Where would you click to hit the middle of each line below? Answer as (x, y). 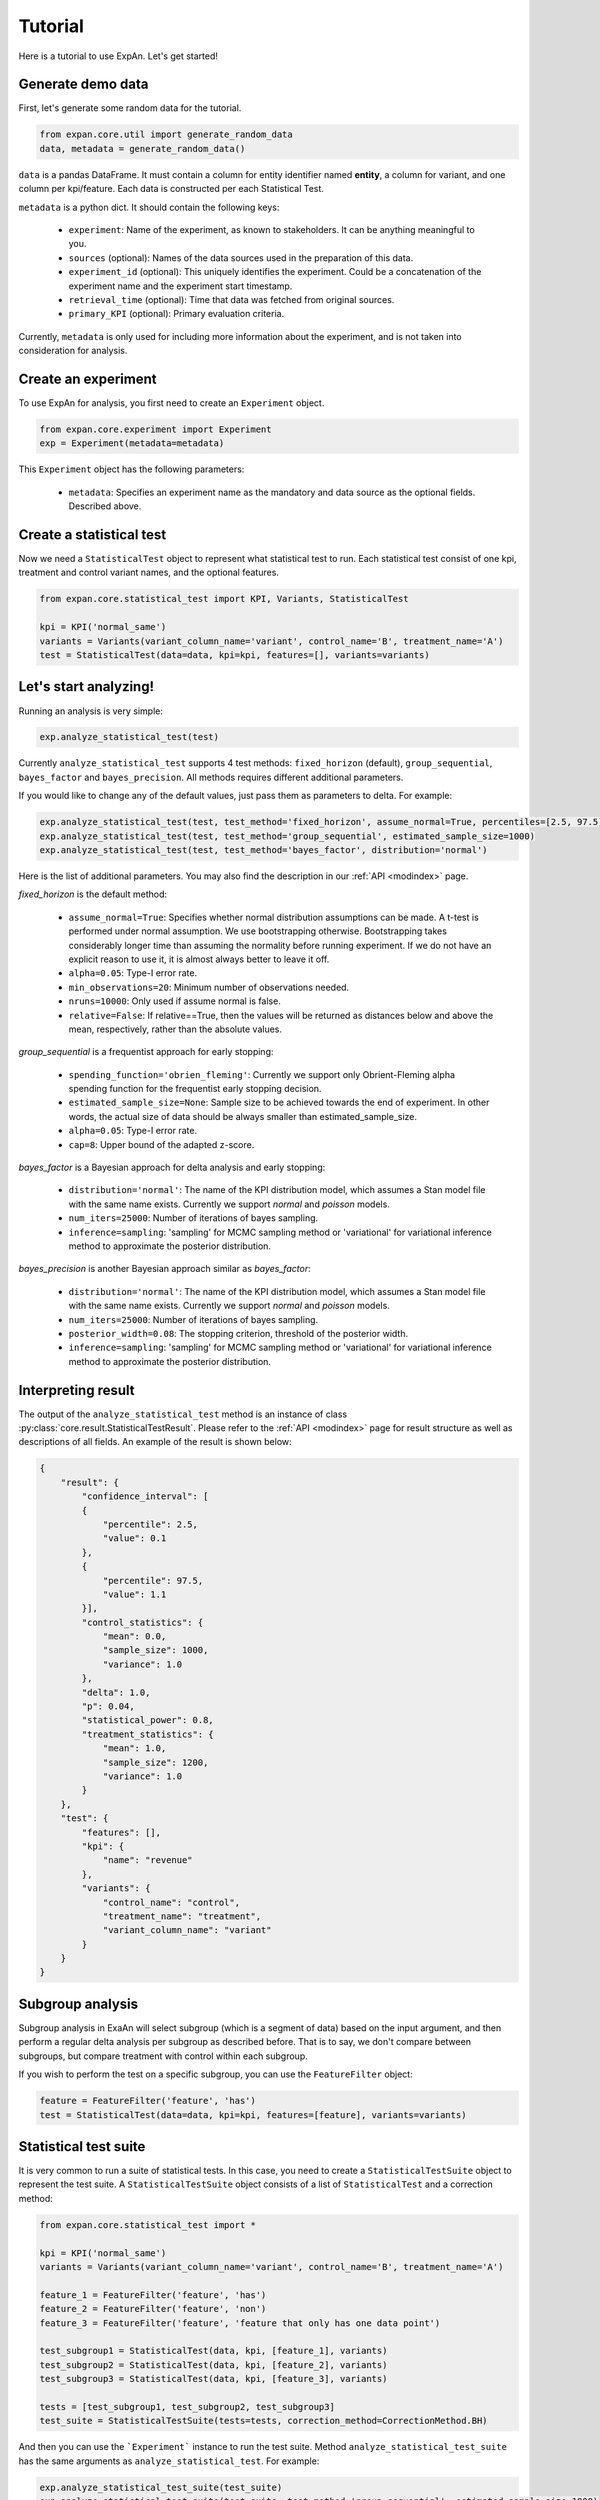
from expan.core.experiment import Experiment (155, 429)
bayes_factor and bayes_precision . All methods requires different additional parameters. (211, 777)
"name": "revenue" (148, 1860)
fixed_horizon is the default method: (92, 894)
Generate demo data (83, 84)
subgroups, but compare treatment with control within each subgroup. (163, 2056)
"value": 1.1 (134, 1594)
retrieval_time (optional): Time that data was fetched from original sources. (231, 299)
